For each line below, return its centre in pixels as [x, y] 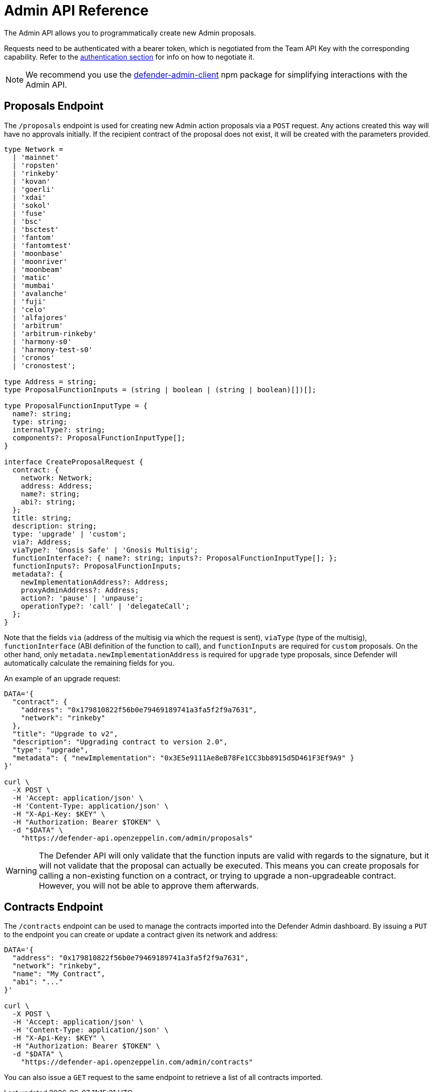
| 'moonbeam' [38, 269]
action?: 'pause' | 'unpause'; [82, 598]
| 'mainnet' [36, 157]
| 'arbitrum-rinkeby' [55, 333]
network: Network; [57, 478]
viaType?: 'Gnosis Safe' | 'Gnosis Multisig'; [105, 550]
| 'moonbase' [38, 253]
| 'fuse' [29, 213]
